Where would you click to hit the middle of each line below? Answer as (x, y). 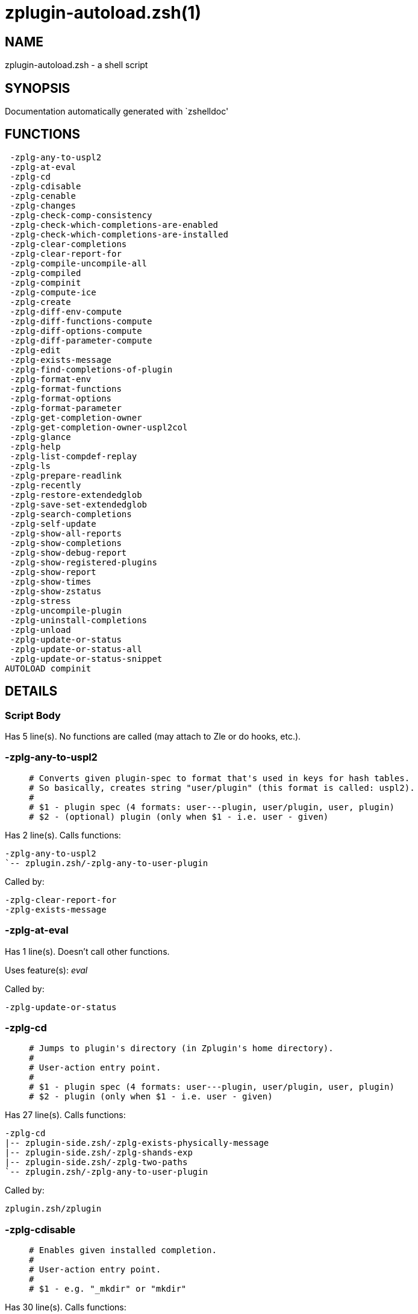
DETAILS (31, 691)
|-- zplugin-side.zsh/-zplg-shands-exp (99, 1153)
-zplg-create (40, 302)
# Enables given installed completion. (123, 1250)
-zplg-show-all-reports (66, 533)
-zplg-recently (45, 485)
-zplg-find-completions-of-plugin (91, 369)
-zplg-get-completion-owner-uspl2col (99, 427)
